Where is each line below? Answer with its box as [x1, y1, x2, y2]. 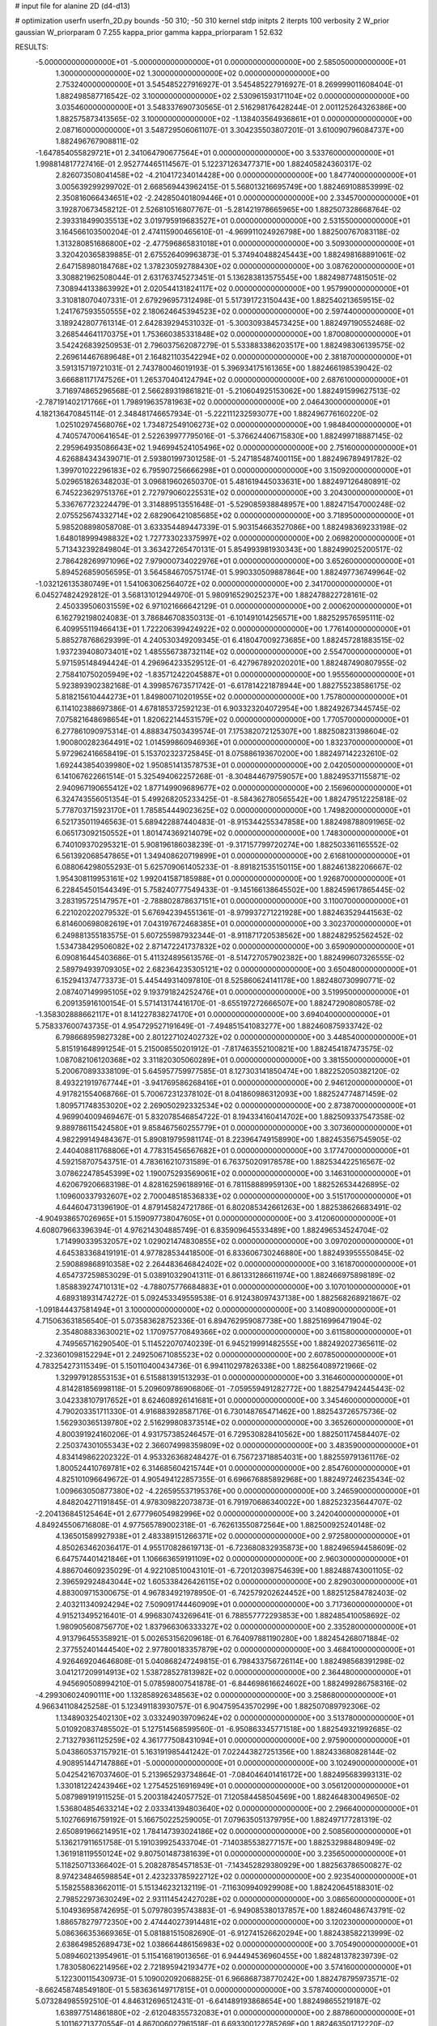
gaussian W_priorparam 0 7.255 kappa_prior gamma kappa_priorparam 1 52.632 [15, 27, 283, 36]
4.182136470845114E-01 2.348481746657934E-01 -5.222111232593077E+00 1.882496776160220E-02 [35, 408, 379, 418]
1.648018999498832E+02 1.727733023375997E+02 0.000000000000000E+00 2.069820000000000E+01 [55, 533, 416, 543]
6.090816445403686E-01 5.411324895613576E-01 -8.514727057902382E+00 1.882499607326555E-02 [55, 953, 405, 963]
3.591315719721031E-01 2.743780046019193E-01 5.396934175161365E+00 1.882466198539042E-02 [55, 363, 392, 373]
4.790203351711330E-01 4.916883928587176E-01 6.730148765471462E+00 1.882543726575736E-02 [55, 1407, 397, 1417]
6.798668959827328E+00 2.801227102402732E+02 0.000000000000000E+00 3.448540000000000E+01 [55, 1032, 417, 1042]
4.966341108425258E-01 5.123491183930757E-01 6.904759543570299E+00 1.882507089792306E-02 [35, 1702, 380, 1712]
